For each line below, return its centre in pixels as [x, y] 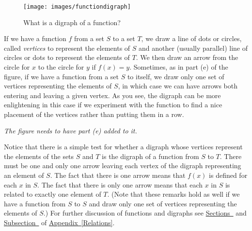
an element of [24, 175]
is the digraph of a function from [150, 156]
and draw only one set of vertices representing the [163, 203]
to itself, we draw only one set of [176, 76]
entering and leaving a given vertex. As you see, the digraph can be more [112, 95]
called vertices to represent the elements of [67, 48]
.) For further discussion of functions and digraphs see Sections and [145, 213]
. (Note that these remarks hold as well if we [173, 194]
